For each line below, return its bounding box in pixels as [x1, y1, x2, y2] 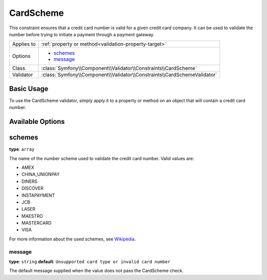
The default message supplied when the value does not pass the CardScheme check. [9, 268, 184, 274]
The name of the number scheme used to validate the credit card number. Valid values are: [9, 155, 194, 161]
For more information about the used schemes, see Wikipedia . [9, 236, 136, 242]
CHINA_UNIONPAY [21, 171, 60, 177]
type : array [9, 146, 35, 152]
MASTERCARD [21, 220, 52, 226]
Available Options [9, 117, 65, 126]
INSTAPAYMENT [21, 192, 55, 198]
